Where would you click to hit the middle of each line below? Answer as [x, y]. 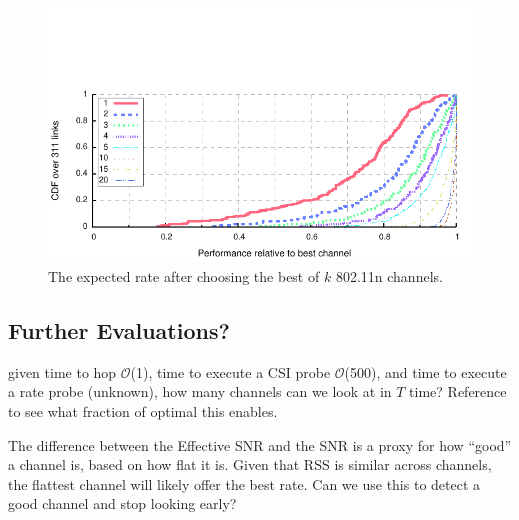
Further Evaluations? [119, 329]
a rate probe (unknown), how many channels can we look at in [200, 391]
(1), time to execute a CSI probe [230, 371]
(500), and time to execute [425, 371]
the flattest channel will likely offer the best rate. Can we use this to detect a [244, 483]
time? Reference [458, 391]
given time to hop [62, 371]
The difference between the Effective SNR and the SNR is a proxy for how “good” [260, 444]
